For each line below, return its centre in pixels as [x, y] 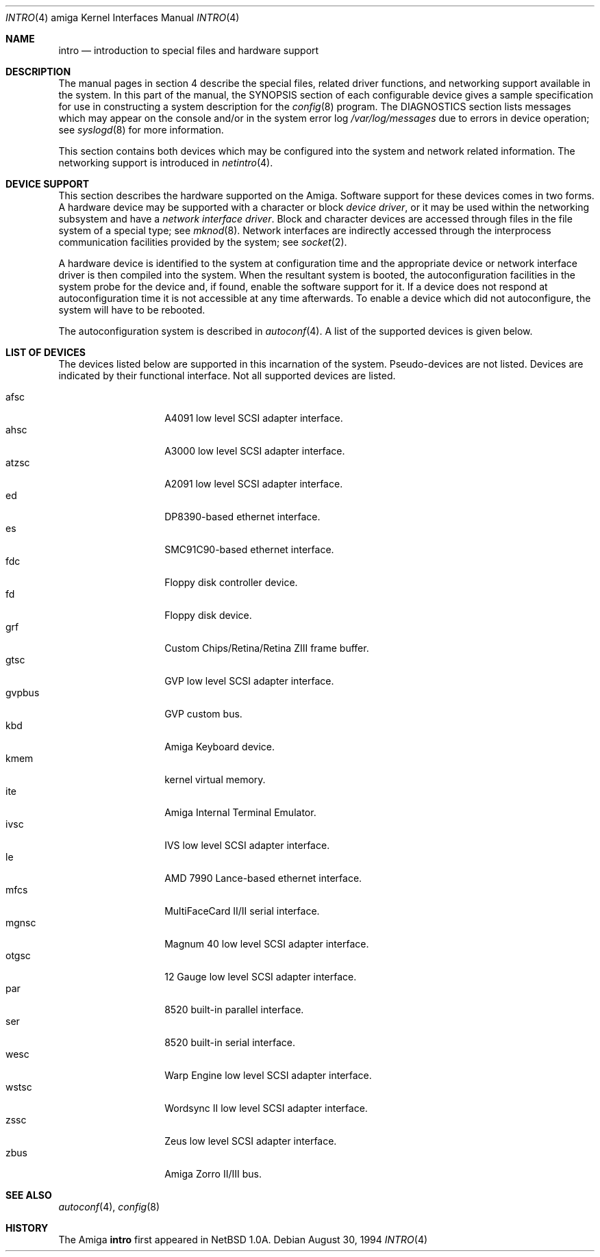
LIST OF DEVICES [46, 352]
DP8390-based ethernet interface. [242, 517]
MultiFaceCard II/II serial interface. [242, 911]
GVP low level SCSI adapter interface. [249, 681]
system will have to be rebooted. [132, 310]
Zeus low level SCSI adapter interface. [251, 1141]
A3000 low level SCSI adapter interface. [255, 451]
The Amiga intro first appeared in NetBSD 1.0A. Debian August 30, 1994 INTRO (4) [243, 1240]
